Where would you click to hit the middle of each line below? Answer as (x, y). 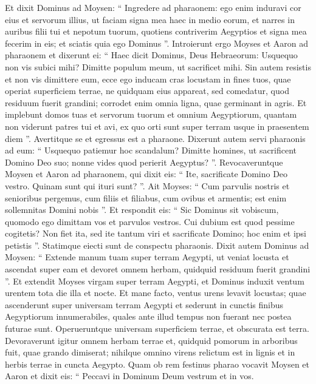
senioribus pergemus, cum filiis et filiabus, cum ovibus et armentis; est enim (146, 197)
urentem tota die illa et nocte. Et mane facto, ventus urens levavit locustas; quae (156, 293)
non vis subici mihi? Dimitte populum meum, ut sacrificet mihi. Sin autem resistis (158, 66)
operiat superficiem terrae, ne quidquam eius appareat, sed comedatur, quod (147, 91)
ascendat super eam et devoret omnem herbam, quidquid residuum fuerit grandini (158, 269)
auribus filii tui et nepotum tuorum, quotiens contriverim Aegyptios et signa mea (156, 31)
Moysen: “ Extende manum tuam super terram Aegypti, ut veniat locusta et (147, 257)
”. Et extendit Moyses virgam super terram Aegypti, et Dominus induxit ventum (155, 281)
